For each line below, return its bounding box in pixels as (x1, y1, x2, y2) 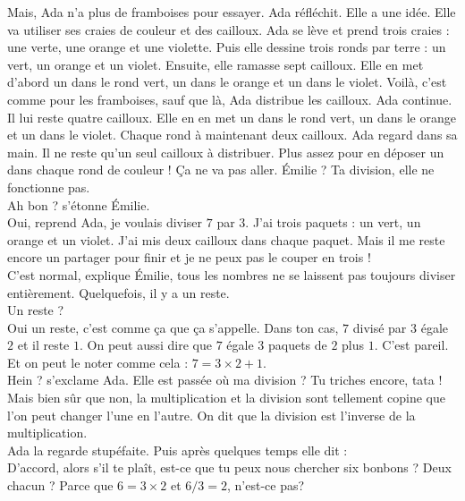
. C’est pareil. (374, 335, 449, 354)
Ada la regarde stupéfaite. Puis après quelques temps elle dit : (7, 440, 348, 459)
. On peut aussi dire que (79, 335, 212, 354)
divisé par (352, 318, 407, 336)
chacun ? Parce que (7, 476, 114, 495)
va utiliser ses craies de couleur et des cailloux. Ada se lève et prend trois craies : (7, 20, 450, 38)
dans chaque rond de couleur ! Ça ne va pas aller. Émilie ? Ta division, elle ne (7, 160, 435, 179)
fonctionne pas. (7, 177, 90, 196)
